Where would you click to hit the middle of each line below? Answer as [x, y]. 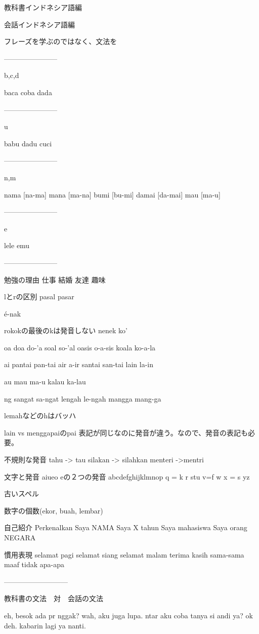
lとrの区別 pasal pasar [39, 296]
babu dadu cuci [28, 143]
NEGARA [20, 537]
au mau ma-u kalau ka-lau [45, 382]
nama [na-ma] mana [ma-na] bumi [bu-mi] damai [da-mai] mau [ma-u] [112, 194]
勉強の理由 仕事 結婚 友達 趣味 [55, 279]
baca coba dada [28, 92]
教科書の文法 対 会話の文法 [54, 598]
